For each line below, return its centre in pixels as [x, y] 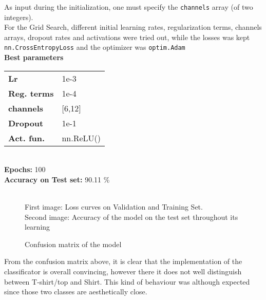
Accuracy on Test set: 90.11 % [57, 179]
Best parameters [34, 57]
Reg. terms [31, 93]
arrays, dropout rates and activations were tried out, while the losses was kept [127, 37]
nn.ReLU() [81, 138]
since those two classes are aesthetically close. [76, 292]
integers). [19, 17]
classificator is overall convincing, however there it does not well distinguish [123, 271]
